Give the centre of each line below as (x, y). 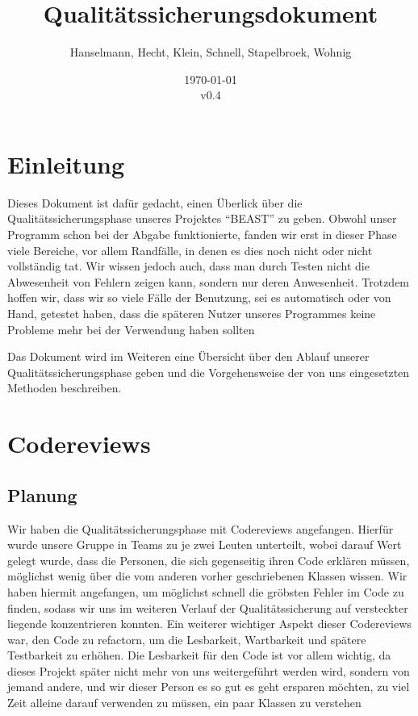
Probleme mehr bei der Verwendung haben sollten (131, 329)
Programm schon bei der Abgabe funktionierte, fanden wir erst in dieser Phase (202, 234)
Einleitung (66, 163)
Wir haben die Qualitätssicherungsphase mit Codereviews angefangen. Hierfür (201, 528)
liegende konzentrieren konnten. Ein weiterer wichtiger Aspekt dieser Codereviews (209, 624)
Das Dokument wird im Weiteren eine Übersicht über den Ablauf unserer (188, 356)
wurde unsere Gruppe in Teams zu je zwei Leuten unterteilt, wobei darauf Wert (205, 544)
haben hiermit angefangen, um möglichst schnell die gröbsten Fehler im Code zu (206, 591)
